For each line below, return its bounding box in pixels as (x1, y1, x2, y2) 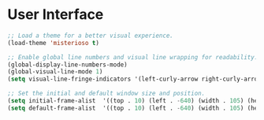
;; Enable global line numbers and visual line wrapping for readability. (7, 53, 258, 61)
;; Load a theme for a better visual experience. (7, 32, 174, 39)
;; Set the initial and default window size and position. (7, 89, 206, 98)
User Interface (7, 6, 104, 24)
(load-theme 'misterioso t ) (7, 39, 100, 47)
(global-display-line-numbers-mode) (7, 61, 128, 69)
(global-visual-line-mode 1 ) (7, 68, 103, 76)
